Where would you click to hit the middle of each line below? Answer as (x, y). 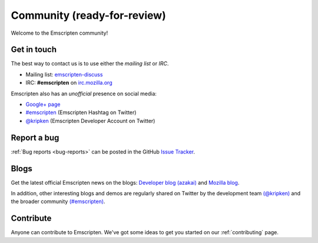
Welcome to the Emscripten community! (59, 33)
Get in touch (34, 50)
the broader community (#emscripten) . (58, 202)
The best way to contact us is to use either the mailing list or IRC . (90, 64)
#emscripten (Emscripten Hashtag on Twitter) (81, 112)
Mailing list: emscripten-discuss (64, 74)
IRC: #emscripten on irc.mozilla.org (69, 83)
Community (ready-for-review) (88, 15)
